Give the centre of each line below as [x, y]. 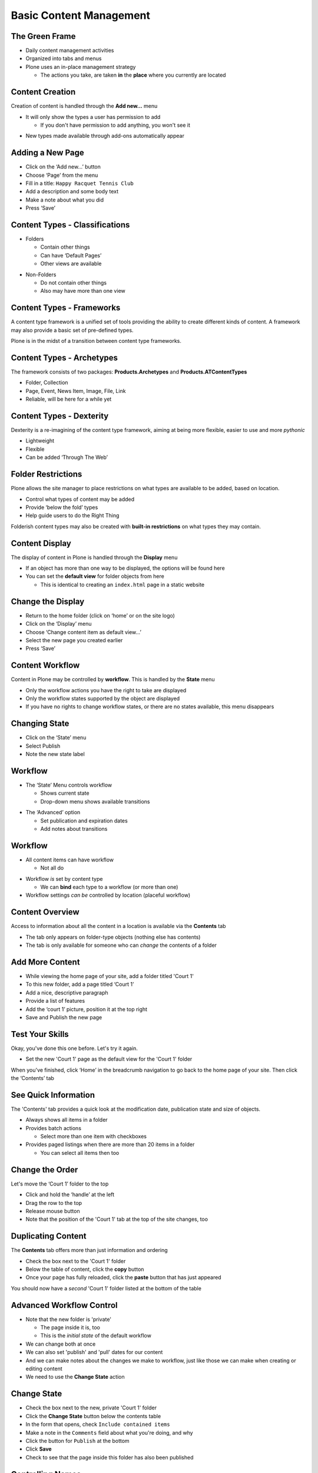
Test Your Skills [40, 1034]
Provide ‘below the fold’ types [62, 507]
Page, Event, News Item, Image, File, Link [76, 391]
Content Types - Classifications [70, 225]
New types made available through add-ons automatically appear [105, 136]
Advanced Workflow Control [64, 1305]
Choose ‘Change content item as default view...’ [83, 632]
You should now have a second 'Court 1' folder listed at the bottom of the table [106, 1288]
